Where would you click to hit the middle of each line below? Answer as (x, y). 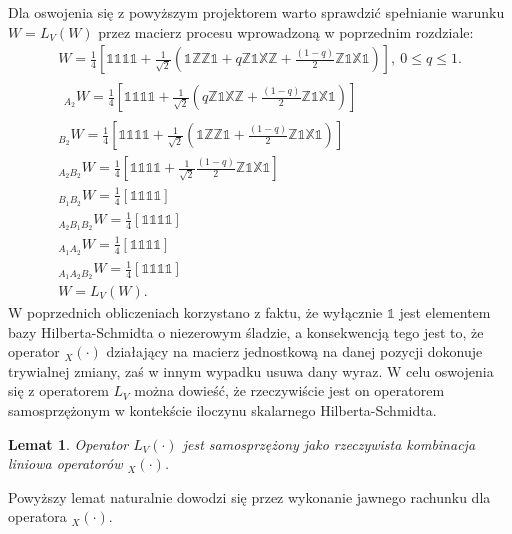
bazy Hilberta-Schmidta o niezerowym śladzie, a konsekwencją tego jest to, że (246, 331)
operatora (37, 516)
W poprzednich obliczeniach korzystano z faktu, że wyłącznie (195, 312)
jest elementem (445, 312)
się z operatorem (58, 390)
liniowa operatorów (65, 463)
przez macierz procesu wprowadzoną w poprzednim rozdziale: (286, 31)
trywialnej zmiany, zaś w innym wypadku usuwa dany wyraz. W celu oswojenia (251, 370)
